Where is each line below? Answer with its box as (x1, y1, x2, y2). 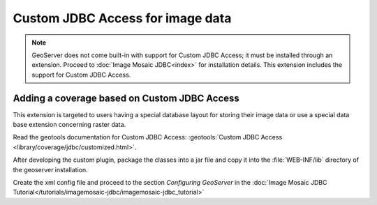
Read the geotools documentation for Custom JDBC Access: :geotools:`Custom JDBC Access (13, 133, 283, 142)
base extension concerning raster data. (13, 121, 126, 129)
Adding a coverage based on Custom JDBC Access (13, 92, 240, 104)
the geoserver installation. (13, 165, 88, 174)
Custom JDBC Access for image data (13, 10, 232, 26)
